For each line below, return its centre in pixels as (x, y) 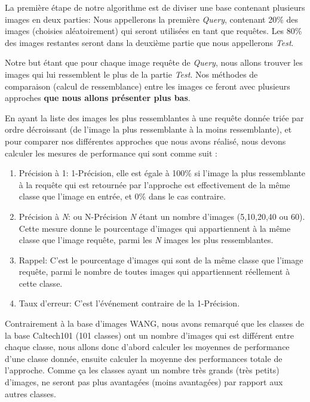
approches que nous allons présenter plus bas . (98, 98)
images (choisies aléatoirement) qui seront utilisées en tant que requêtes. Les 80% (154, 31)
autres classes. (30, 393)
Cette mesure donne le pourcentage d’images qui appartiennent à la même (155, 228)
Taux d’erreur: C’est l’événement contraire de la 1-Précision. (129, 303)
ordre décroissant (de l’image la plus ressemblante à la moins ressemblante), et (148, 129)
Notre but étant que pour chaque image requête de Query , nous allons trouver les (154, 62)
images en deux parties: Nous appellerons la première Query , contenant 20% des (151, 19)
